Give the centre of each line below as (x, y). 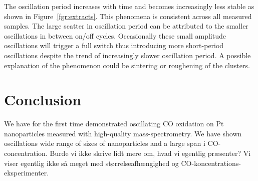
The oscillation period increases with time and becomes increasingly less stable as (129, 6)
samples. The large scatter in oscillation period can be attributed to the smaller (126, 26)
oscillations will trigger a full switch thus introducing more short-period (114, 45)
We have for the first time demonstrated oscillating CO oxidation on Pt (114, 124)
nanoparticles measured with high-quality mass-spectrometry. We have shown (123, 133)
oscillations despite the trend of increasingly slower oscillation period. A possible (127, 55)
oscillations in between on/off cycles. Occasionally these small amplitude (115, 35)
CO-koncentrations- (211, 163)
